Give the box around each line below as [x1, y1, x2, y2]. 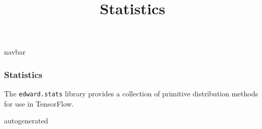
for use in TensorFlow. [4, 98, 74, 109]
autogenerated [4, 115, 48, 126]
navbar [4, 46, 26, 57]
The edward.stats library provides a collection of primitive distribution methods [4, 88, 258, 99]
